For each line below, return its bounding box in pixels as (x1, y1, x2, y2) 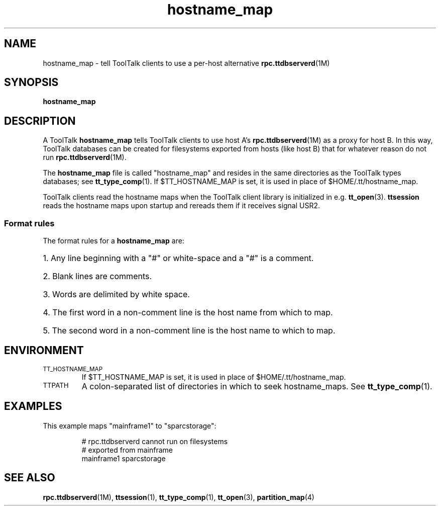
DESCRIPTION (4, 114, 76, 127)
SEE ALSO (4, 471, 55, 484)
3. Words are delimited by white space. (43, 289, 190, 300)
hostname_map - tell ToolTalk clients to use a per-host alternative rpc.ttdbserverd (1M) (43, 58, 330, 67)
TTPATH (43, 381, 69, 389)
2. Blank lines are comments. (43, 271, 152, 282)
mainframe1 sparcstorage (81, 454, 166, 463)
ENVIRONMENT (4, 344, 84, 357)
